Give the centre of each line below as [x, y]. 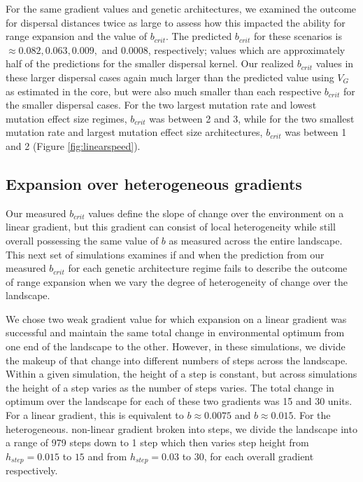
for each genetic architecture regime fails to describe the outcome [208, 268]
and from [107, 456]
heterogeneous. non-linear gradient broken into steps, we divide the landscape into [181, 428]
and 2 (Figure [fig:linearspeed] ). [73, 145]
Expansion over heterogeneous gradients [154, 183]
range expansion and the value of [76, 36]
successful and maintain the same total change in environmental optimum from [175, 332]
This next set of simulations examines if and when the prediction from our [165, 254]
